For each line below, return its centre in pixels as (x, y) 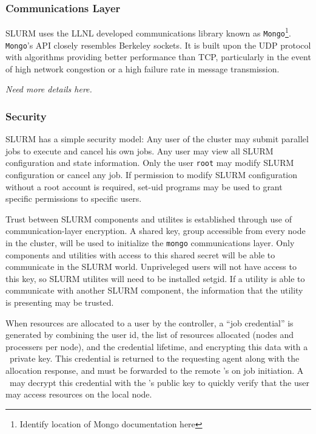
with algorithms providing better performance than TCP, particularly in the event (158, 57)
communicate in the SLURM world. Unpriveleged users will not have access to (151, 267)
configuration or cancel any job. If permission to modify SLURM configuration (152, 175)
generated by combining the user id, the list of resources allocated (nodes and (150, 335)
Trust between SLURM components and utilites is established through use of (149, 219)
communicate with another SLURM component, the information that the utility (154, 290)
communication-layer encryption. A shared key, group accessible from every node (156, 231)
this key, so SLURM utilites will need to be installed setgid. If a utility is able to (155, 278)
